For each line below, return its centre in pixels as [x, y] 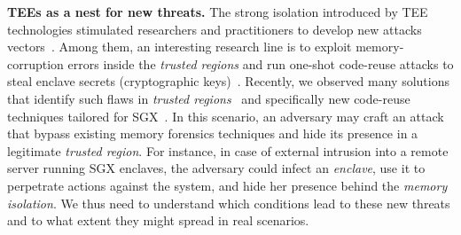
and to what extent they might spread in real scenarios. [158, 220]
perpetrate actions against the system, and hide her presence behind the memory [227, 185]
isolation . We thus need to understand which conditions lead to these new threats [229, 203]
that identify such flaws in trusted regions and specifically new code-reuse [209, 98]
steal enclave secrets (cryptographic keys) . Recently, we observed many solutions [228, 81]
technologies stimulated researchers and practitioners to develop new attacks [215, 29]
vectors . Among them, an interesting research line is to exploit [180, 47]
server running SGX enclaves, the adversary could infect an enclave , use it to [216, 168]
